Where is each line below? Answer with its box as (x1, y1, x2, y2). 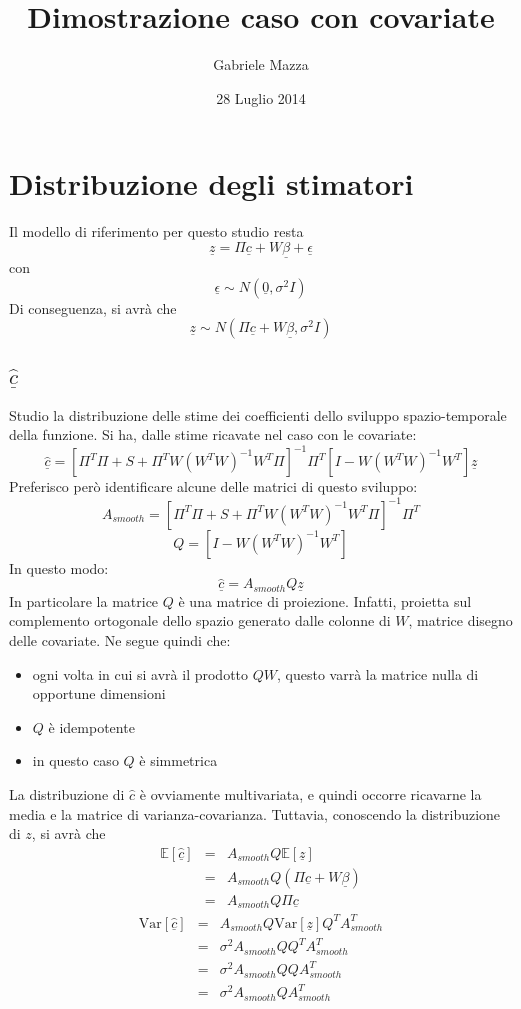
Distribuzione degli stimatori (9, 163, 414, 204)
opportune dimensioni (32, 683, 166, 704)
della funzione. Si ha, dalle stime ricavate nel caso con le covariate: (9, 424, 417, 445)
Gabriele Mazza (213, 54, 309, 75)
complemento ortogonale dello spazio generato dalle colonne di (9, 610, 391, 631)
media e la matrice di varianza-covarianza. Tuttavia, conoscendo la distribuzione (9, 803, 501, 824)
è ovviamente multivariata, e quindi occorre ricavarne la (139, 783, 482, 804)
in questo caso (32, 750, 119, 771)
